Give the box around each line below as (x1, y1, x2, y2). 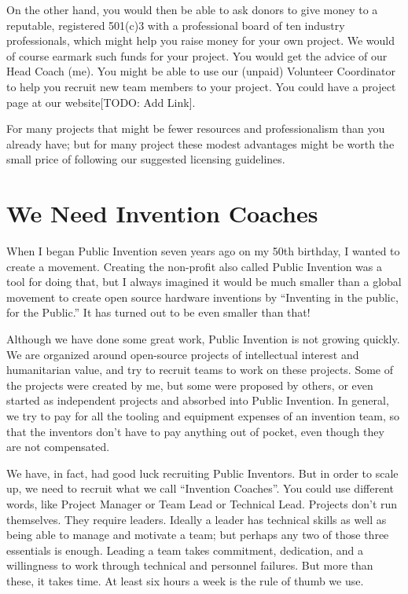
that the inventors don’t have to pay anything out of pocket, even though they (6, 423, 384, 439)
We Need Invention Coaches (6, 197, 318, 229)
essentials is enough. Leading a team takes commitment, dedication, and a (6, 541, 363, 558)
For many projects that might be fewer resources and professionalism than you (6, 120, 385, 137)
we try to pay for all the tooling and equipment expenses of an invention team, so (6, 408, 400, 423)
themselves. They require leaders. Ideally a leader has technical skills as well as (6, 511, 387, 527)
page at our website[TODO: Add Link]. (6, 93, 196, 110)
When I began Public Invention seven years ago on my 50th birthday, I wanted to (6, 243, 400, 259)
